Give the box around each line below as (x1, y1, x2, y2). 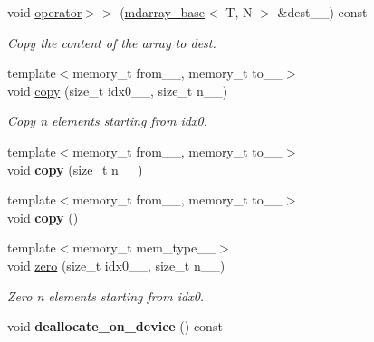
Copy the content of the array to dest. (7, 33, 216, 52)
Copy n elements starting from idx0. (7, 111, 207, 130)
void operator (7, 3, 82, 21)
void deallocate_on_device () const (7, 317, 223, 336)
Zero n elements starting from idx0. (7, 286, 205, 305)
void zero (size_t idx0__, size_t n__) (7, 255, 225, 274)
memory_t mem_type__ (72, 238, 216, 257)
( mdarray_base (120, 3, 206, 21)
